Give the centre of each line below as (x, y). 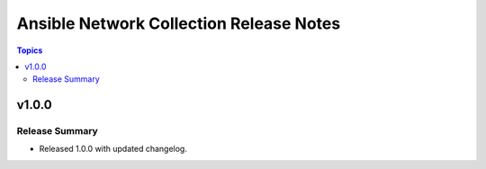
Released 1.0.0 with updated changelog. (113, 149)
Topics (30, 50)
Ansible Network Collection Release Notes (179, 23)
